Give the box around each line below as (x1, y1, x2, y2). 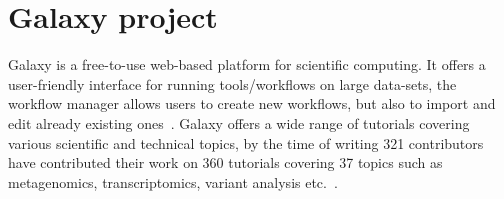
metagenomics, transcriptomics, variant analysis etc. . (8, 171, 338, 192)
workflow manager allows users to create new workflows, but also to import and (8, 93, 496, 114)
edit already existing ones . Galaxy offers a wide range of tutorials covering (8, 112, 470, 133)
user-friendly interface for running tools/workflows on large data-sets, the (8, 73, 457, 94)
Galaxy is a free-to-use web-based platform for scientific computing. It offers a (8, 54, 486, 75)
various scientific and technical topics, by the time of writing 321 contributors (8, 132, 484, 153)
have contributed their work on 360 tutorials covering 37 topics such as (8, 152, 443, 173)
